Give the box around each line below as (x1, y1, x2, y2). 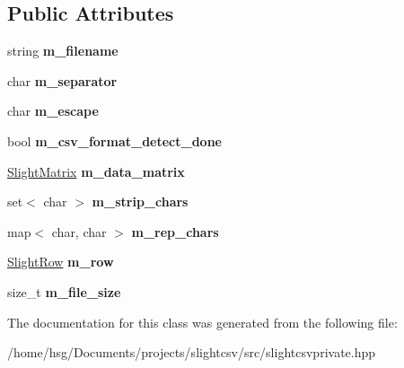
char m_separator (7, 71, 118, 90)
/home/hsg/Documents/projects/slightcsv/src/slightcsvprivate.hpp (7, 343, 376, 362)
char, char (51, 222, 107, 241)
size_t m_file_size (7, 282, 121, 301)
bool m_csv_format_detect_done (7, 131, 222, 150)
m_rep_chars (131, 222, 219, 241)
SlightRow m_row (7, 252, 114, 271)
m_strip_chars (92, 192, 189, 211)
